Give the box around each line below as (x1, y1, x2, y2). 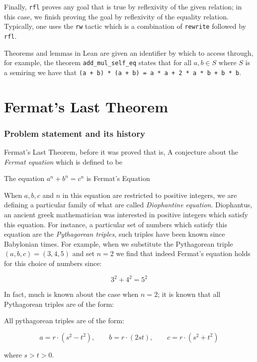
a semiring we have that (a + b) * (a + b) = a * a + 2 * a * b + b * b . (4, 67, 242, 77)
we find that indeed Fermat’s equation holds (116, 248, 251, 259)
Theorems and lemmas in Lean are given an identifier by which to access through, (4, 47, 254, 58)
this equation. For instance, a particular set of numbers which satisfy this (4, 219, 227, 229)
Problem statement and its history (4, 127, 145, 139)
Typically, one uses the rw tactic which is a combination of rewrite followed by (4, 21, 247, 31)
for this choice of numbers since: (4, 258, 102, 268)
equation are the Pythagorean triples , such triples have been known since (4, 229, 225, 239)
